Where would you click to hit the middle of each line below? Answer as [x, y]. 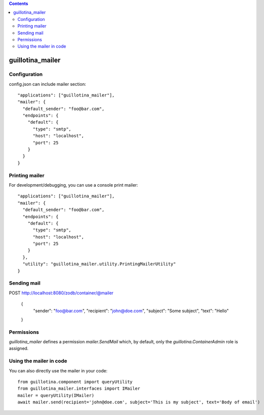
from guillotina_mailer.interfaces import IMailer [79, 389]
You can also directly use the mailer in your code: [58, 370]
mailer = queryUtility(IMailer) [56, 395]
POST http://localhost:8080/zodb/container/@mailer [61, 293]
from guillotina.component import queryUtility [75, 382]
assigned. [19, 349]
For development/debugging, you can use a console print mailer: [73, 185]
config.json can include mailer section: [47, 84]
